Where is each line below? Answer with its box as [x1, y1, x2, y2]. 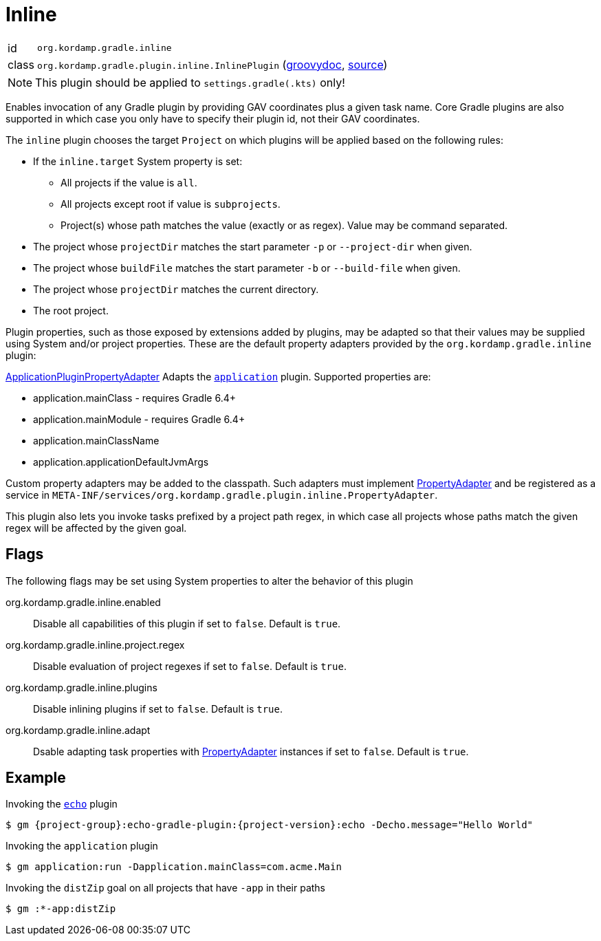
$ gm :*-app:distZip [6, 903, 116, 915]
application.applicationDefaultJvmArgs [33, 455, 209, 468]
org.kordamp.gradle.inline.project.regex [6, 638, 185, 651]
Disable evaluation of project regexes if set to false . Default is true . [33, 660, 347, 672]
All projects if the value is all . [61, 176, 197, 188]
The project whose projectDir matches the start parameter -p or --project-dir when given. [33, 240, 472, 252]
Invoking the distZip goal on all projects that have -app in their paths [6, 882, 325, 894]
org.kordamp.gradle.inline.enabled [6, 596, 161, 608]
